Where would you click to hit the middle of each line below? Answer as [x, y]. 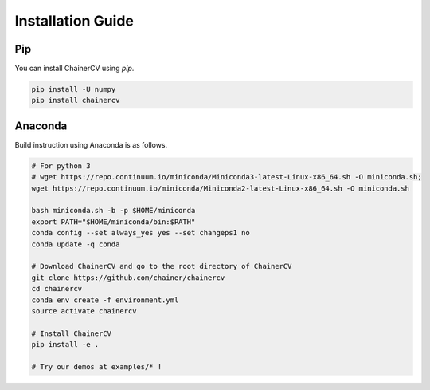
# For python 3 [61, 166]
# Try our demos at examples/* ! [97, 366]
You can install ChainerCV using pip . [74, 69]
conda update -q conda [76, 244]
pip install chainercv [76, 100]
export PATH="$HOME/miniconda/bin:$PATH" [113, 222]
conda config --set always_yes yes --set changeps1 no [141, 233]
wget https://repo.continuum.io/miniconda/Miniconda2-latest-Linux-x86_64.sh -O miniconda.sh [221, 188]
